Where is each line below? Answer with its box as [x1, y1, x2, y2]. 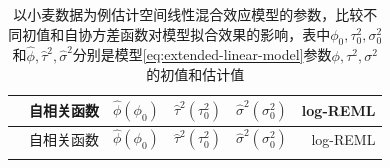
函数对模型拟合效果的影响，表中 [120, 23, 331, 44]
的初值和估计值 [146, 64, 245, 85]
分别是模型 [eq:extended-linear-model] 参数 [72, 44, 332, 65]
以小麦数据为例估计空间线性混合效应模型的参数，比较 [13, 4, 364, 24]
